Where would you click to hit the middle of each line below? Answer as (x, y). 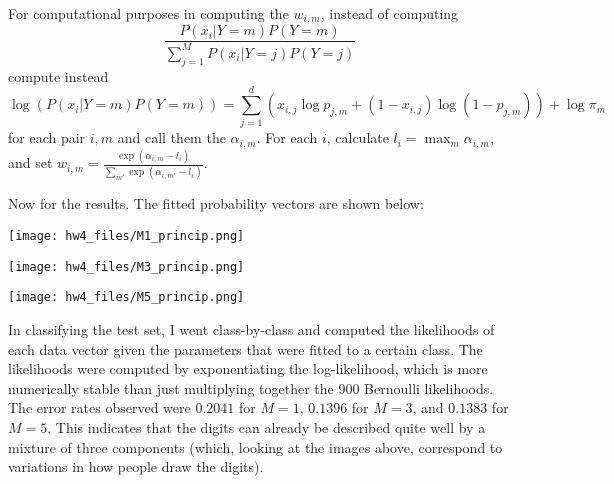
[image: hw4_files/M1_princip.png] (126, 236)
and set (30, 162)
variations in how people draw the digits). (136, 466)
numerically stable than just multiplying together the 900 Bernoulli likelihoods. (251, 387)
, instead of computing (389, 13)
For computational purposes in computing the (148, 13)
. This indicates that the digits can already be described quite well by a (266, 426)
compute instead (58, 75)
